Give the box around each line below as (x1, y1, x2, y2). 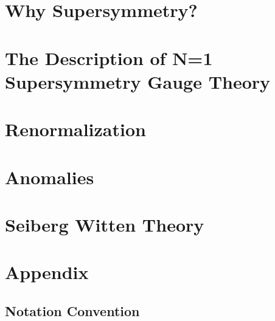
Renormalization (5, 117, 146, 142)
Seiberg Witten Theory (5, 212, 204, 236)
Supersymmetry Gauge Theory (5, 69, 271, 94)
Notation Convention (5, 301, 140, 320)
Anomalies (5, 164, 94, 189)
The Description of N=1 (5, 45, 213, 70)
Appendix (5, 260, 89, 285)
